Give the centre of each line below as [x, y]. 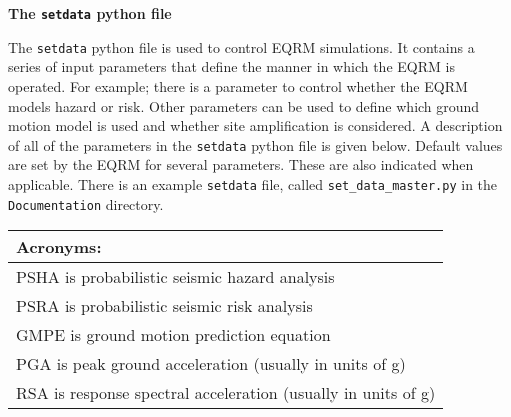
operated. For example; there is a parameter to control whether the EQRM [238, 85]
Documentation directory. [86, 203]
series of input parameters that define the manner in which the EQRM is [231, 66]
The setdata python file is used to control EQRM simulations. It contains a [241, 46]
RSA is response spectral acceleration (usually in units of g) [226, 393]
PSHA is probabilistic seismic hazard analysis [175, 277]
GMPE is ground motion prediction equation [173, 335]
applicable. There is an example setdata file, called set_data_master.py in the [253, 183]
